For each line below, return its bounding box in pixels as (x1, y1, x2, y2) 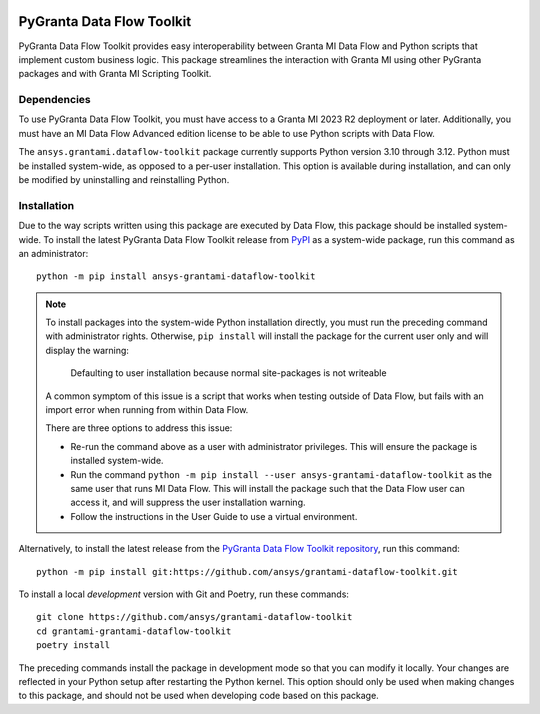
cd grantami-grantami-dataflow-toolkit (36, 625, 232, 637)
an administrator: (18, 247, 89, 259)
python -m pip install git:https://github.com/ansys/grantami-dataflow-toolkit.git (36, 566, 459, 577)
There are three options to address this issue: (45, 422, 233, 434)
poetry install (36, 640, 111, 651)
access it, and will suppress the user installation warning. (70, 496, 306, 509)
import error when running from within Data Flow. (45, 404, 249, 416)
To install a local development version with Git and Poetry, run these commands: (18, 588, 350, 600)
